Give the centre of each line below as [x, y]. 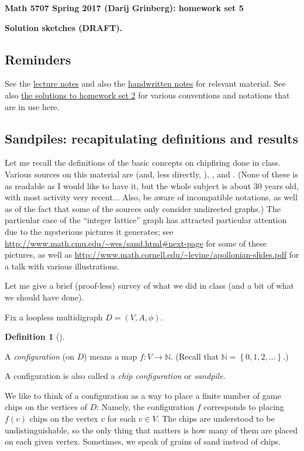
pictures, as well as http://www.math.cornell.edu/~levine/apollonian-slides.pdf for [152, 254]
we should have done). [44, 297]
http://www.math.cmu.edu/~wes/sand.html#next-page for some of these [136, 243]
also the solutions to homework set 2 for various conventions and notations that [147, 95]
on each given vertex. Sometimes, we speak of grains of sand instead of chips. [143, 441]
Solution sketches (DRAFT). [64, 27]
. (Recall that [195, 356]
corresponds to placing [244, 407]
